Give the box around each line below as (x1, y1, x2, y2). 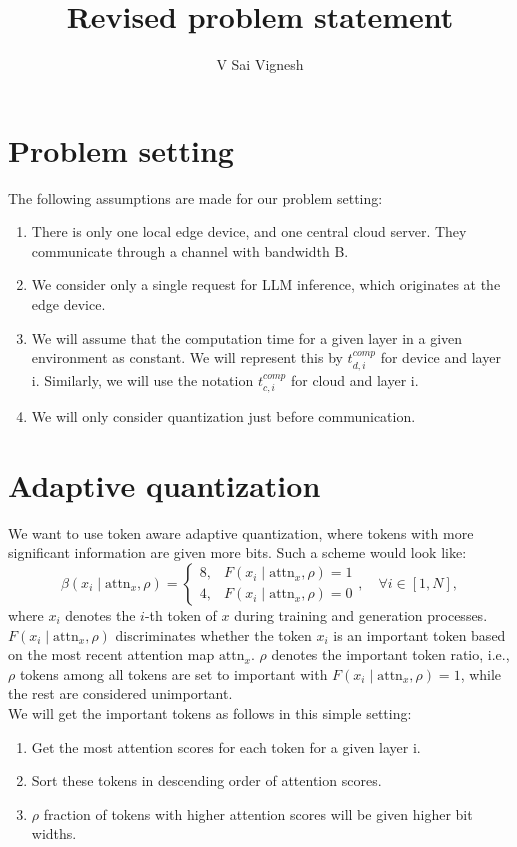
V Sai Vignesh (216, 54, 304, 75)
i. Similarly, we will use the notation (31, 369, 254, 390)
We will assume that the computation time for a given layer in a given (31, 327, 463, 348)
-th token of (144, 604, 217, 625)
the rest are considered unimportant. (8, 683, 233, 704)
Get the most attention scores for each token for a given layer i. (31, 736, 421, 757)
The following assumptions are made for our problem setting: (8, 187, 383, 208)
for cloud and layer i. (290, 369, 419, 390)
